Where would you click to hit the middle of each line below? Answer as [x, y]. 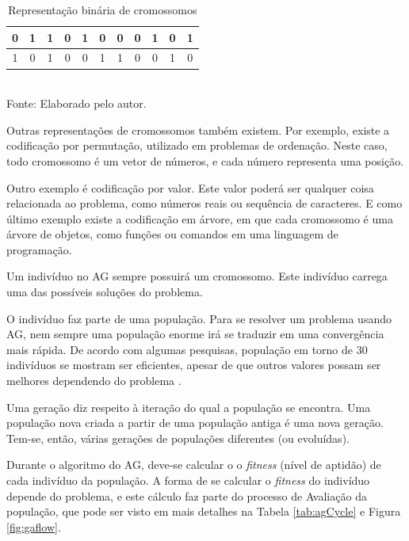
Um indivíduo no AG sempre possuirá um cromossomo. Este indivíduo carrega [197, 276]
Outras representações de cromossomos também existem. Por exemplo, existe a [198, 130]
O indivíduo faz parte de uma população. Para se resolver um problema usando [199, 318]
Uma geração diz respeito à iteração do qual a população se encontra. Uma [189, 407]
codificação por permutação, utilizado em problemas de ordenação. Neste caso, [197, 145]
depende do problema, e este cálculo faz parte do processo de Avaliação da [187, 495]
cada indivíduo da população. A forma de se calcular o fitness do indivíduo [188, 480]
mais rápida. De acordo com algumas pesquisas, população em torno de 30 [187, 349]
